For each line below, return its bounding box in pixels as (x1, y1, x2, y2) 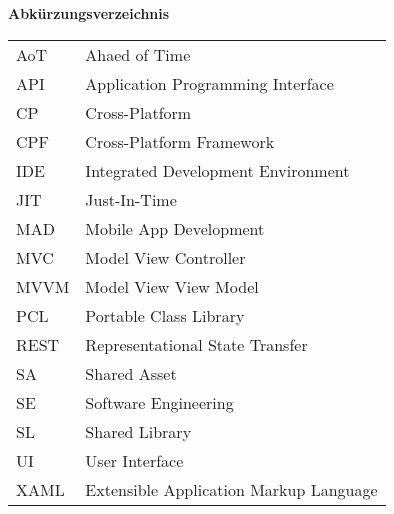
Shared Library (85, 419, 192, 443)
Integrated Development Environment (85, 158, 350, 182)
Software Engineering (85, 390, 234, 414)
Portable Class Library (85, 303, 245, 327)
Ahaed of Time (85, 42, 191, 66)
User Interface (85, 448, 184, 472)
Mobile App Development (85, 216, 265, 240)
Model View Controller (85, 245, 246, 269)
